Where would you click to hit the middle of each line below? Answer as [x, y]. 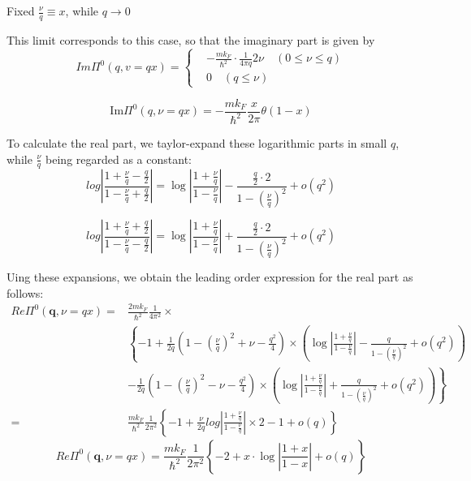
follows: [25, 292]
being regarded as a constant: [119, 159]
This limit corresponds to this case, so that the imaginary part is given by [191, 39]
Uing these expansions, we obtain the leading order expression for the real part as [210, 277]
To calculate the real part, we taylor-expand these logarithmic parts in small [197, 142]
